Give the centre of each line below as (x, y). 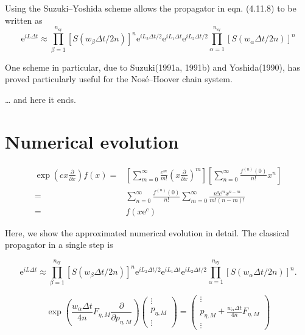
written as (24, 20)
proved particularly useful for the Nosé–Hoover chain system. (119, 79)
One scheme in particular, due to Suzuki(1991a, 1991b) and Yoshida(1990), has (152, 67)
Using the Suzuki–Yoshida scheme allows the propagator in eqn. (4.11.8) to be (151, 8)
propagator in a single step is (59, 245)
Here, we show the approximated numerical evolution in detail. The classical (147, 232)
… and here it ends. (40, 99)
